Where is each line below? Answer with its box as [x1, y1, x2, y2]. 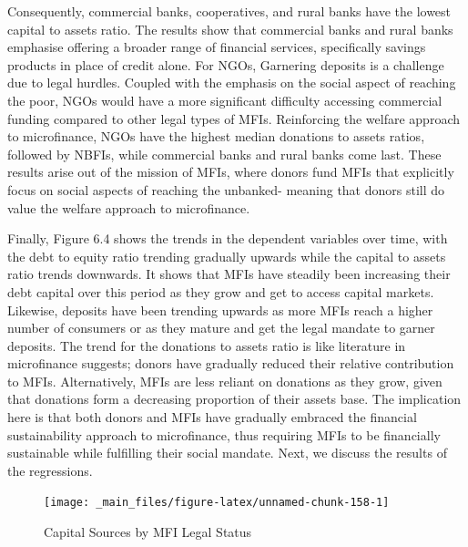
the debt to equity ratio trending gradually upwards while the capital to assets [7, 246, 446, 265]
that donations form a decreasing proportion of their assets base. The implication [7, 389, 462, 408]
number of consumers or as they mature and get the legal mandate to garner [7, 318, 435, 337]
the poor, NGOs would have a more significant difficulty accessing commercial [7, 90, 443, 109]
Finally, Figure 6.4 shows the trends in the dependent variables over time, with [7, 229, 448, 248]
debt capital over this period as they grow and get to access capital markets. [7, 282, 434, 301]
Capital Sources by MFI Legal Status [44, 522, 252, 542]
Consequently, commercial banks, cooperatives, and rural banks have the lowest [7, 2, 452, 20]
